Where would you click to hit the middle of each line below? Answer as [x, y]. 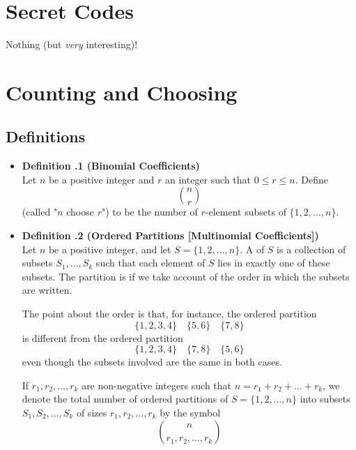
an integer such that [208, 179]
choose [80, 212]
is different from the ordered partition [102, 337]
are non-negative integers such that [157, 385]
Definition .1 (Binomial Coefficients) [111, 166]
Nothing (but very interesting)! [72, 44]
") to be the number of [149, 212]
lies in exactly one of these [274, 263]
